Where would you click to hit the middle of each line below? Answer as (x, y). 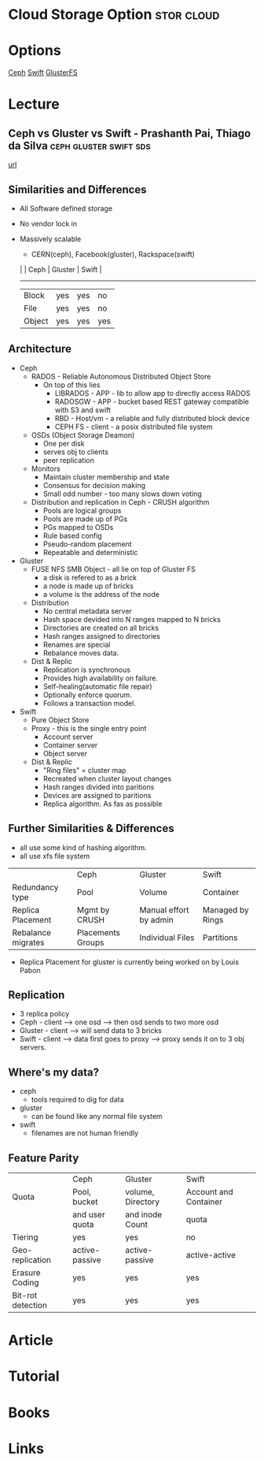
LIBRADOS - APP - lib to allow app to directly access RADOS (152, 393)
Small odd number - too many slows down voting (122, 494)
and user (89, 1214)
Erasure (26, 1273)
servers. (33, 1047)
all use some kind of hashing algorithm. (83, 847)
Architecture (40, 349)
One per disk (64, 443)
